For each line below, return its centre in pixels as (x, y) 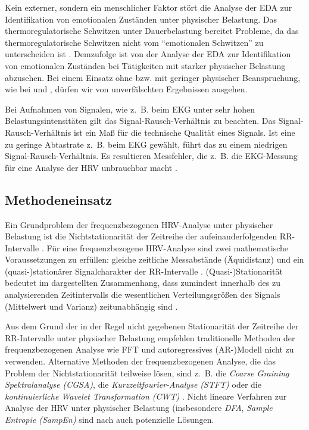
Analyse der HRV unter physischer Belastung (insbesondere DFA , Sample (139, 408)
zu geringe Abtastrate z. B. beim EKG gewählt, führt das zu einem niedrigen (146, 144)
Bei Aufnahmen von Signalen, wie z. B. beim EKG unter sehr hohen (130, 109)
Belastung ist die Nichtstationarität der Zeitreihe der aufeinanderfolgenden (141, 236)
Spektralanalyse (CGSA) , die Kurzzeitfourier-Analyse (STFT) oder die (133, 384)
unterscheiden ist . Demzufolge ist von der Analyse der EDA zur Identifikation (148, 54)
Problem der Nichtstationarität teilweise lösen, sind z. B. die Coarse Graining (147, 373)
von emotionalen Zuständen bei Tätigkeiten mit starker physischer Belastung (145, 65)
